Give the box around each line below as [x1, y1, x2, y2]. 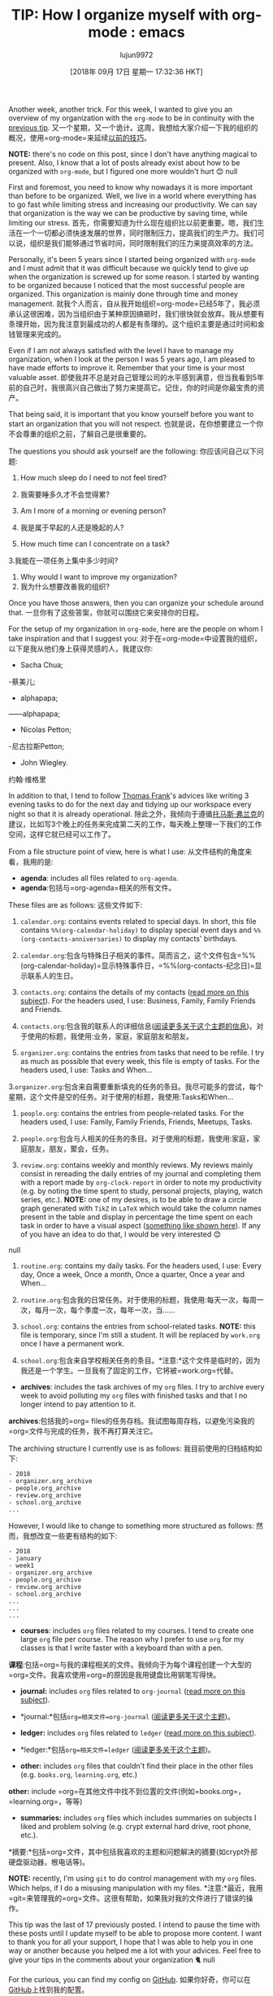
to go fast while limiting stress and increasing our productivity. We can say [8, 199, 258, 209]
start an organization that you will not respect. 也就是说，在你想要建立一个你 [8, 418, 264, 428]
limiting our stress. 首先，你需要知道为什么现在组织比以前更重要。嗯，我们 [8, 217, 258, 227]
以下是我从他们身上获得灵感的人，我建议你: [8, 643, 154, 653]
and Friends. [19, 1004, 63, 1014]
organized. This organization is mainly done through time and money [8, 289, 238, 299]
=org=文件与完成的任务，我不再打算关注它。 [8, 1426, 158, 1436]
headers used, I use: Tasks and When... [19, 1065, 153, 1075]
